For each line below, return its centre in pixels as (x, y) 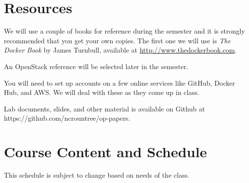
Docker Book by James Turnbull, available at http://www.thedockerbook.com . (120, 50)
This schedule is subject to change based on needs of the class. (97, 175)
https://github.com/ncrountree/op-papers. (67, 118)
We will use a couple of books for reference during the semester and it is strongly (124, 31)
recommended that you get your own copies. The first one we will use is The (117, 40)
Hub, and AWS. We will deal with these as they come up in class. (102, 92)
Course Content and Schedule (106, 152)
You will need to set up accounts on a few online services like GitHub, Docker (120, 82)
